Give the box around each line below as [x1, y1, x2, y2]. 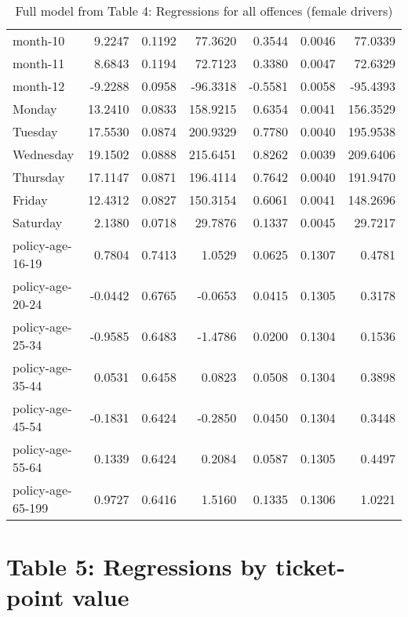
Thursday [13, 168, 65, 186]
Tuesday [13, 122, 58, 140]
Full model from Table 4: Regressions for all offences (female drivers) [15, 2, 393, 20]
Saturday [13, 213, 63, 231]
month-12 [13, 77, 65, 95]
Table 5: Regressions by [6, 550, 268, 583]
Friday [13, 191, 48, 209]
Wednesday [13, 145, 75, 163]
